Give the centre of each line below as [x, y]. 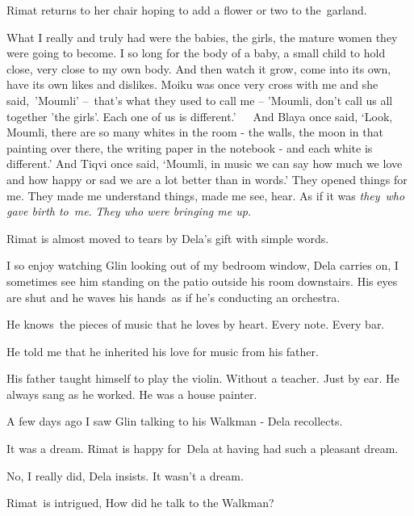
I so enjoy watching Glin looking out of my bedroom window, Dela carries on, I [203, 265]
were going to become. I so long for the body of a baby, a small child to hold [196, 53]
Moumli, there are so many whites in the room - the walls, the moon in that [195, 132]
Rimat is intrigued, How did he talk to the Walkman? [140, 503]
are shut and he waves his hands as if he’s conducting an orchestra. [174, 297]
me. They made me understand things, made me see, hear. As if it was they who [206, 195]
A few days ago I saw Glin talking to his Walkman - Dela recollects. [175, 421]
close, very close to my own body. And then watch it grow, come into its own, [199, 68]
